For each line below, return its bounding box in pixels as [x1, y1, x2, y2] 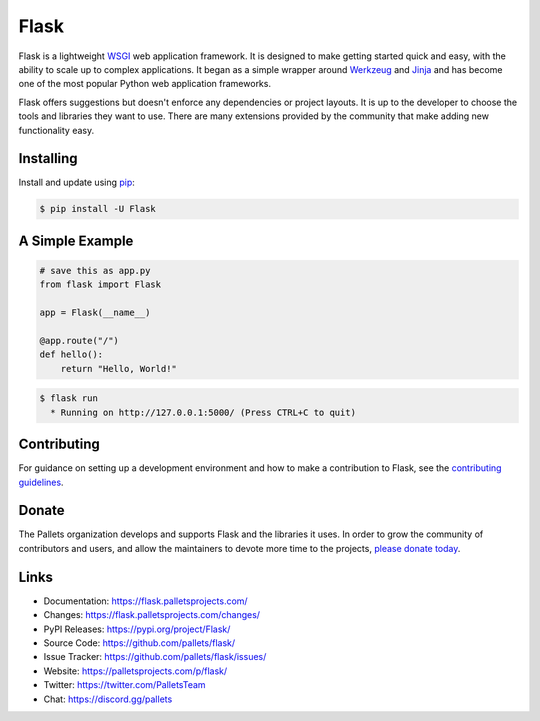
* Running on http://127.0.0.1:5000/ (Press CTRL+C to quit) [50, 406, 357, 418]
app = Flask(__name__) [39, 307, 151, 319]
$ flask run [39, 393, 99, 404]
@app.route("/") [39, 335, 120, 346]
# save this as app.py [39, 265, 151, 276]
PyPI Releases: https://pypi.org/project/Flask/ [43, 623, 231, 635]
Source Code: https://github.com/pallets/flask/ [43, 636, 236, 649]
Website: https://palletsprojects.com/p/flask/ [43, 665, 228, 677]
